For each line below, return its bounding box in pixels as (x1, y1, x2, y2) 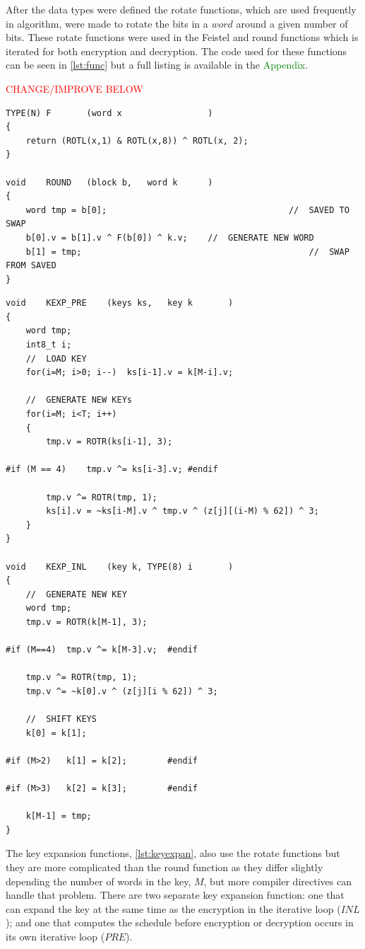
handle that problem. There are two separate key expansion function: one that (6, 887, 345, 902)
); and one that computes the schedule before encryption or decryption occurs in (6, 915, 354, 930)
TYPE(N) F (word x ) (6, 108, 213, 118)
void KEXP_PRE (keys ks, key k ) (6, 298, 234, 309)
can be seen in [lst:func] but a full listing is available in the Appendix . (6, 57, 309, 72)
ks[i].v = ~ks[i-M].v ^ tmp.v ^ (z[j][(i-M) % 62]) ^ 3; (46, 506, 319, 517)
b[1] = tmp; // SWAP (25, 246, 349, 257)
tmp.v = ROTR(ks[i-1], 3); (46, 437, 173, 447)
